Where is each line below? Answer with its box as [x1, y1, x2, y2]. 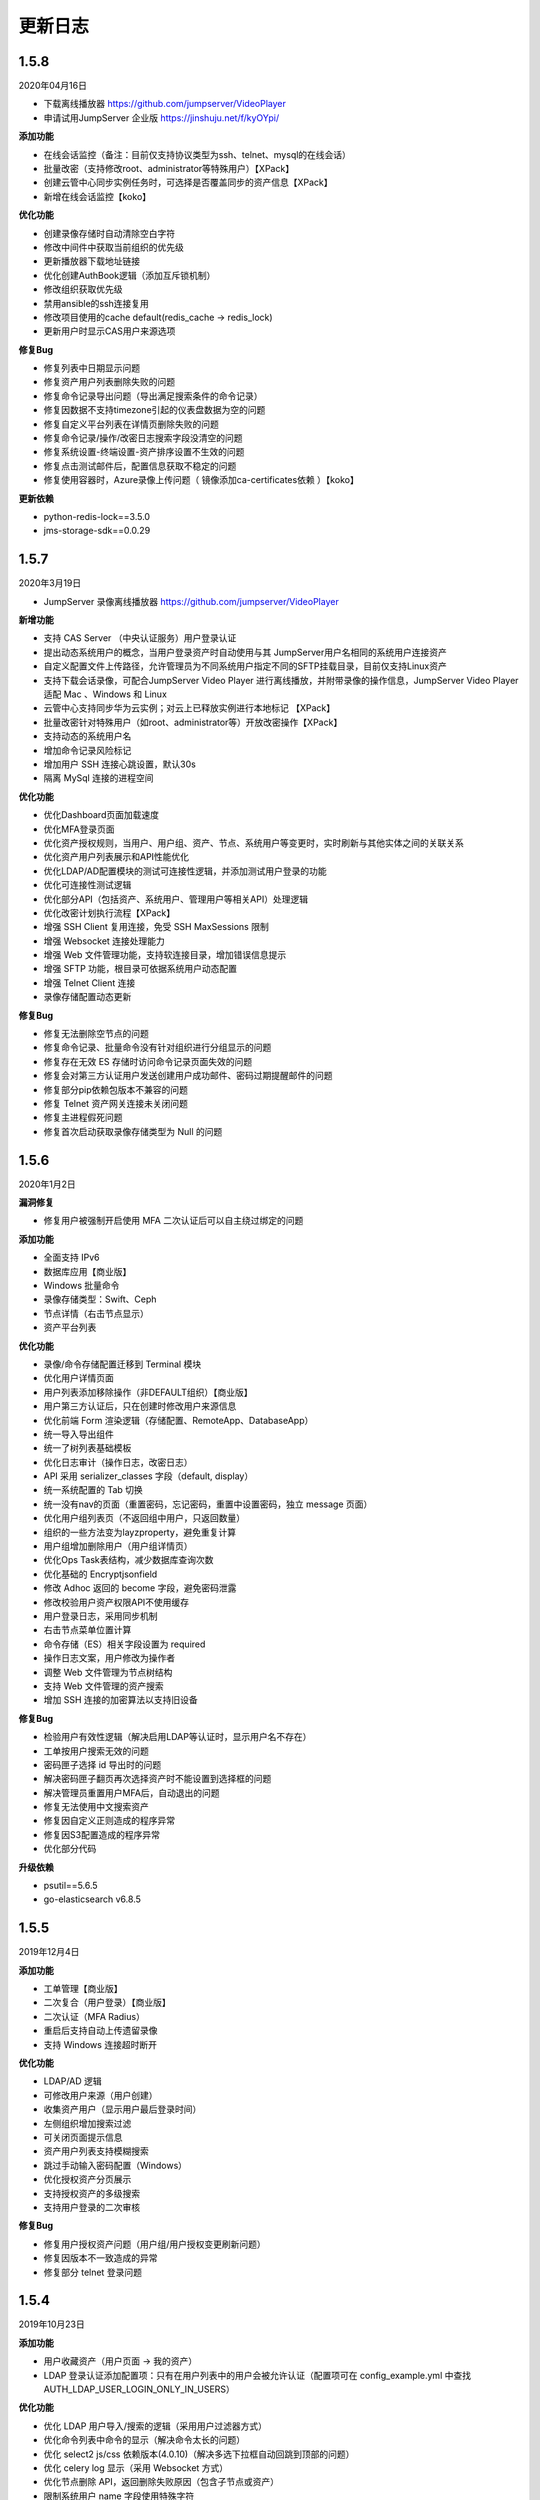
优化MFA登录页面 [43, 823, 115, 835]
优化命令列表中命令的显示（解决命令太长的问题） [43, 2434, 245, 2446]
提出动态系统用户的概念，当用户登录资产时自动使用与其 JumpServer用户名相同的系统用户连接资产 [43, 646, 447, 658]
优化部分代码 [43, 1843, 97, 1855]
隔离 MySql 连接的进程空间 [43, 772, 154, 784]
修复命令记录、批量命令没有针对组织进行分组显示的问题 [43, 1041, 272, 1054]
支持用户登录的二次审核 [43, 2201, 140, 2213]
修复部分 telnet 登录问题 [43, 2266, 142, 2278]
